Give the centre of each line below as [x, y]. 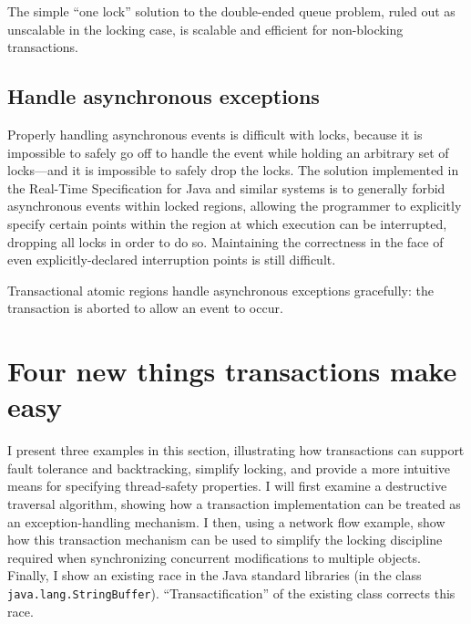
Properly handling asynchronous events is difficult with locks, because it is [215, 134]
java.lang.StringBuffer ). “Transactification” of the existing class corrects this [231, 593]
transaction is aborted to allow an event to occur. [145, 308]
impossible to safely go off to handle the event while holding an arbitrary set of [228, 152]
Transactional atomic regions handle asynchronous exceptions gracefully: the [221, 290]
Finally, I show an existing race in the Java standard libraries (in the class [215, 575]
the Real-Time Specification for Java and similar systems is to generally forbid [226, 187]
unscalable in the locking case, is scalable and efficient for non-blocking [205, 29]
